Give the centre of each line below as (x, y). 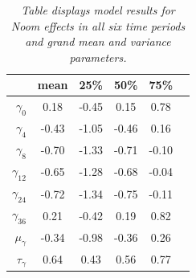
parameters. (98, 57)
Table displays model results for (98, 10)
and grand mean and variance (98, 41)
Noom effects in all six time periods (98, 25)
